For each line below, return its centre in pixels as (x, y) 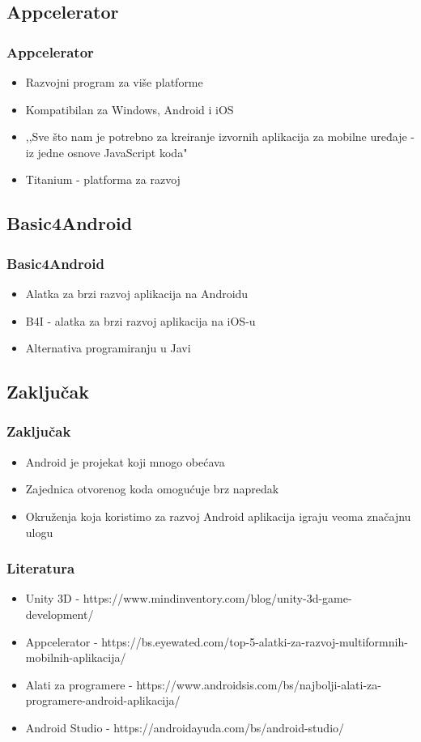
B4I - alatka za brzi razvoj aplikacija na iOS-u (140, 320)
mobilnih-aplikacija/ (76, 657)
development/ (60, 614)
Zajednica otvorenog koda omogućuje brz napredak (152, 489)
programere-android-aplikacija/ (103, 700)
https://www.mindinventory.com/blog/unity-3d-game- (217, 598)
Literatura (41, 568)
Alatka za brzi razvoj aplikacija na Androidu (137, 293)
